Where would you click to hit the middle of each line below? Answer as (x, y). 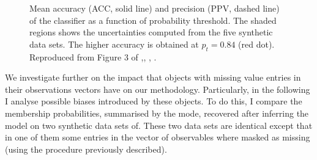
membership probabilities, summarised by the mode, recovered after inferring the (157, 113)
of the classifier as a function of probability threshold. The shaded (153, 20)
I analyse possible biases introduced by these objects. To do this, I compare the (154, 101)
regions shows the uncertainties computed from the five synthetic (151, 32)
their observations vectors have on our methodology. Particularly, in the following (158, 89)
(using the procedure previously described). (86, 149)
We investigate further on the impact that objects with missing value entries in (153, 77)
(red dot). (256, 44)
